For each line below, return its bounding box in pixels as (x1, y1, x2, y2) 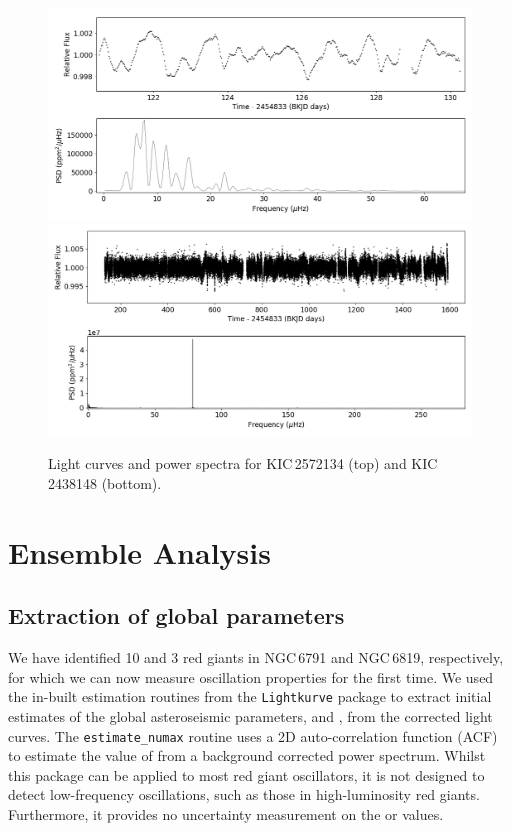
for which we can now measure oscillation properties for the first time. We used (8, 666, 494, 687)
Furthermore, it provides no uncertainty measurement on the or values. (8, 803, 444, 824)
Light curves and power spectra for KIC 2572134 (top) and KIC (48, 453, 438, 474)
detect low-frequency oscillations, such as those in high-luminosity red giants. (8, 784, 480, 805)
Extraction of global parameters (8, 600, 345, 631)
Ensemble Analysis (8, 531, 271, 572)
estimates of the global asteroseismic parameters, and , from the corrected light (8, 705, 493, 726)
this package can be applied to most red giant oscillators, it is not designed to (8, 764, 485, 785)
